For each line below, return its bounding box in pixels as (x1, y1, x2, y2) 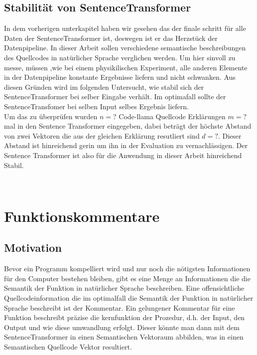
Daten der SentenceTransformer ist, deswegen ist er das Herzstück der (4, 32, 218, 43)
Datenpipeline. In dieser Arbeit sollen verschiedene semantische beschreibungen (4, 42, 246, 53)
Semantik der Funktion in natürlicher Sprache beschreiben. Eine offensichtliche (4, 283, 245, 293)
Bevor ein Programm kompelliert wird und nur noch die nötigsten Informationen (4, 263, 251, 274)
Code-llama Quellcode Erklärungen (119, 111, 226, 121)
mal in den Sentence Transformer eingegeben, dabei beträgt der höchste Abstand (4, 121, 252, 131)
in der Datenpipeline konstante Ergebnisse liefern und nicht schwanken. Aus (4, 72, 236, 82)
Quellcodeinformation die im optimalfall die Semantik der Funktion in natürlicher (4, 293, 254, 303)
